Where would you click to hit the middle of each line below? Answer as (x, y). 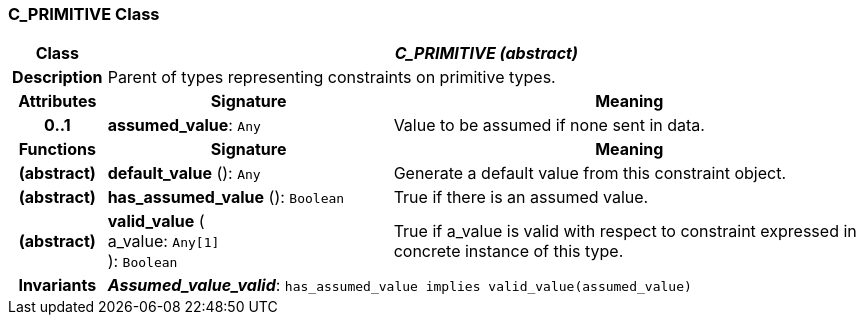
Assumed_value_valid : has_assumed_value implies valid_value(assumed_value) (399, 285)
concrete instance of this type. (508, 251)
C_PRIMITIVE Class (84, 14)
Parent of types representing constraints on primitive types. (331, 77)
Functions (57, 149)
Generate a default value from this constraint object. (590, 173)
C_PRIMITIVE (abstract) (486, 53)
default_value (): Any (184, 173)
